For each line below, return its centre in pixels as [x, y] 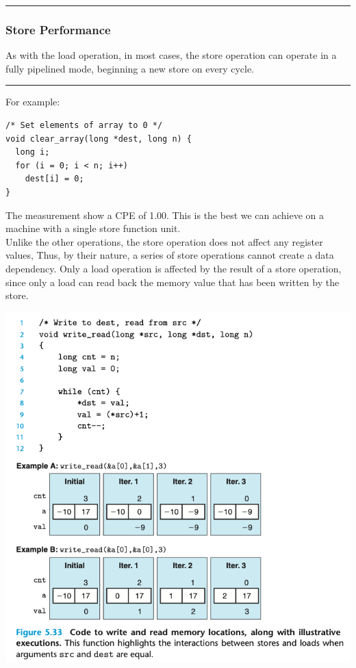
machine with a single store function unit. [93, 228]
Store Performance [58, 29]
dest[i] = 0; [54, 179]
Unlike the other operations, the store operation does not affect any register [164, 241]
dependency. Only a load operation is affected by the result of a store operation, [174, 268]
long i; [33, 152]
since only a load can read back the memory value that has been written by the [173, 282]
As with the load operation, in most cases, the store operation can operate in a [171, 55]
